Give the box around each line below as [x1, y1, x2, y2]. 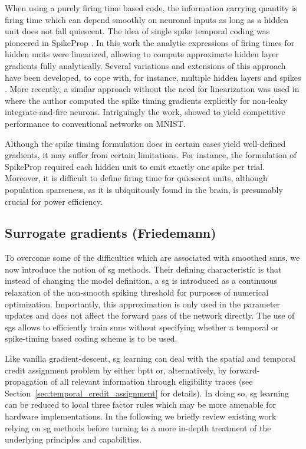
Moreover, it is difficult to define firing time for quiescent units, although [5, 172, 268, 184]
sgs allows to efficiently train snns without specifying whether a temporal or [5, 320, 279, 333]
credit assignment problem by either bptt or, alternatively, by [5, 363, 227, 376]
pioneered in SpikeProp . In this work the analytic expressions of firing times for [5, 36, 295, 48]
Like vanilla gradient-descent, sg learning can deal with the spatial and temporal [5, 352, 295, 365]
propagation [5, 375, 48, 388]
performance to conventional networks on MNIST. [5, 117, 186, 129]
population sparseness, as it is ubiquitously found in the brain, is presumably [5, 183, 283, 195]
